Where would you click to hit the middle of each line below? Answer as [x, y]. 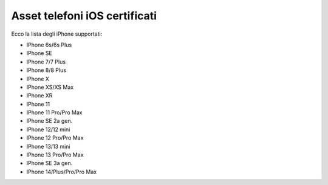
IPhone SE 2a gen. [50, 121]
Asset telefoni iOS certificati [84, 16]
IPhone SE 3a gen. [50, 163]
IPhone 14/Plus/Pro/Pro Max [62, 172]
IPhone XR [39, 96]
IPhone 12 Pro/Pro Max [55, 138]
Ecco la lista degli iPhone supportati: [57, 34]
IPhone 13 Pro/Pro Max [55, 155]
